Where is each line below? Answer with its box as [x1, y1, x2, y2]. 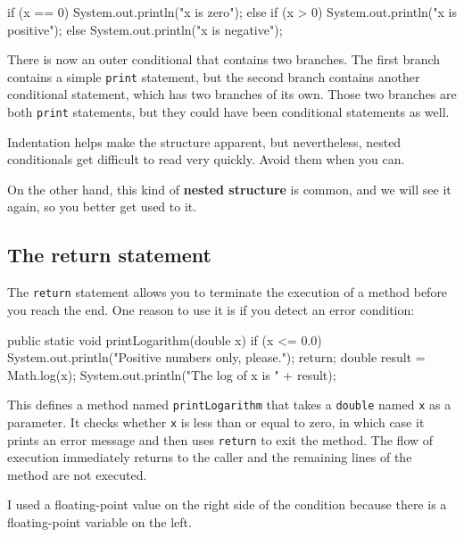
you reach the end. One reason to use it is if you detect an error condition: [7, 300, 415, 318]
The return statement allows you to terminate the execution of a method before [7, 283, 448, 302]
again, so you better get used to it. [7, 197, 197, 216]
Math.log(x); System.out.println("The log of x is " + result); [7, 365, 336, 384]
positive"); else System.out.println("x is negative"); [7, 20, 283, 38]
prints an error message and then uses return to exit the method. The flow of [7, 430, 434, 449]
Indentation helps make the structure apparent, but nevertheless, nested [7, 132, 402, 151]
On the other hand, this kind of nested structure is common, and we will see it [7, 179, 452, 198]
